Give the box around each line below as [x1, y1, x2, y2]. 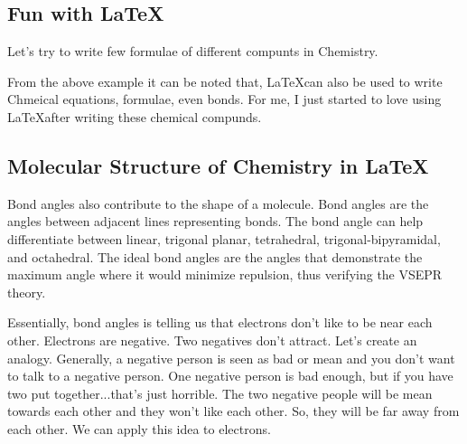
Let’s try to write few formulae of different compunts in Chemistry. [7, 42, 378, 61]
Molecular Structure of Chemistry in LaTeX [7, 151, 429, 179]
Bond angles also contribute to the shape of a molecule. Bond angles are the [7, 194, 429, 213]
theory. [7, 282, 46, 301]
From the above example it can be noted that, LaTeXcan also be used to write [7, 71, 443, 90]
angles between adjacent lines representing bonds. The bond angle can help [7, 212, 424, 231]
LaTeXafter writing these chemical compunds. [7, 107, 262, 126]
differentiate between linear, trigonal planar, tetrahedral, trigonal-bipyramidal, [7, 229, 441, 248]
